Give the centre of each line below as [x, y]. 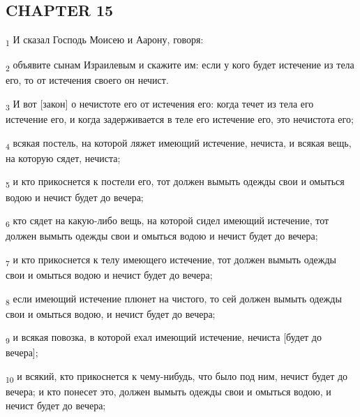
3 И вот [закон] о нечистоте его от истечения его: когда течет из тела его [160, 104]
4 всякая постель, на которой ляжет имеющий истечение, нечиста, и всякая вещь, [179, 143]
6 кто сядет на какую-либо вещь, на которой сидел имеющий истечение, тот [167, 221]
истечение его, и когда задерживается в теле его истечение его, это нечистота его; [180, 119]
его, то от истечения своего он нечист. [87, 80]
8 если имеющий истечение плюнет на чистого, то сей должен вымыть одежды [174, 299]
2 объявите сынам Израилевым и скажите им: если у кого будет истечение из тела [180, 66]
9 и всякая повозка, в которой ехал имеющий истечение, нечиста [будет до [164, 338]
